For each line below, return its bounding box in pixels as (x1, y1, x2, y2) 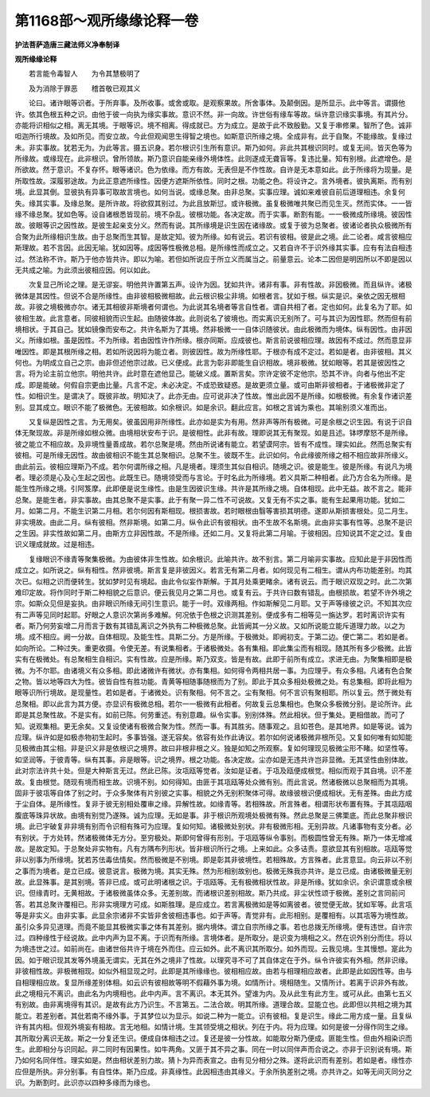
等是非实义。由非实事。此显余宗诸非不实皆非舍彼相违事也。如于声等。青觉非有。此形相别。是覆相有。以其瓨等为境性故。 (14, 911, 412, 920)
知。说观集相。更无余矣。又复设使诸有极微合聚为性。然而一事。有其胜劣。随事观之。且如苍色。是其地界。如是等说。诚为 (14, 721, 412, 731)
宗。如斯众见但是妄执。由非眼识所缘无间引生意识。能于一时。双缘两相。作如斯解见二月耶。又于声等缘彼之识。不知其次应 (14, 599, 412, 608)
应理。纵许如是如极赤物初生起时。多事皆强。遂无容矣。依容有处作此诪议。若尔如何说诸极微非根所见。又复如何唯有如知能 (14, 732, 412, 742)
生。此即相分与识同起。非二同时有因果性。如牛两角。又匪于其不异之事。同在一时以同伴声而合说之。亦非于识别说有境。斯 (14, 1044, 412, 1054)
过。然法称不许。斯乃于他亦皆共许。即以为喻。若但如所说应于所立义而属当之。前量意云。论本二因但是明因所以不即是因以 (14, 254, 412, 264)
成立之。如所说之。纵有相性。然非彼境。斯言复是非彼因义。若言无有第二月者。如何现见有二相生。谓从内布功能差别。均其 (14, 565, 412, 575)
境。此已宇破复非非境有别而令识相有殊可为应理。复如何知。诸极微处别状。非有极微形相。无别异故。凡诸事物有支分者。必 (14, 822, 412, 831)
